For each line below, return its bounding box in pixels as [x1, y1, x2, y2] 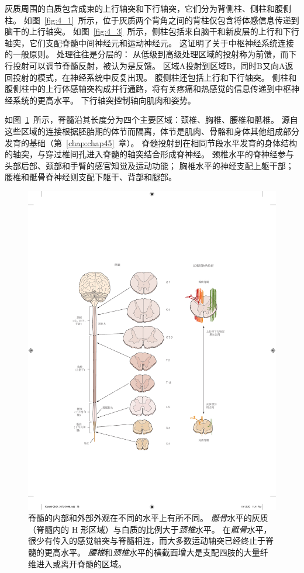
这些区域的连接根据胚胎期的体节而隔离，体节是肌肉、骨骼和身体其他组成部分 [5, 125, 299, 137]
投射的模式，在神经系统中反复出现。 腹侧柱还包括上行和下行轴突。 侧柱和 [12, 71, 297, 83]
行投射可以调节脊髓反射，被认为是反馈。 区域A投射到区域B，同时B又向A [5, 59, 285, 71]
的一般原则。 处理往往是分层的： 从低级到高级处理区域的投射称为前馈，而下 [5, 48, 297, 60]
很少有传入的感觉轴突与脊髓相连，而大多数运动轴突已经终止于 [28, 534, 265, 547]
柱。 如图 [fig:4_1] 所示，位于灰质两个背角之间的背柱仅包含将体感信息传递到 [5, 13, 299, 26]
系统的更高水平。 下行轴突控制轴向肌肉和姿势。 [12, 94, 196, 106]
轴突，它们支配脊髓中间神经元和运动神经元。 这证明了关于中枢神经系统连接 [5, 36, 294, 49]
